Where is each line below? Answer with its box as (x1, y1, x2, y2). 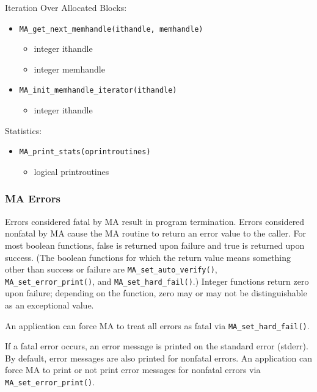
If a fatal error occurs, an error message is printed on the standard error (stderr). (5, 340, 308, 352)
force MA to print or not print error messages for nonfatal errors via (5, 363, 261, 376)
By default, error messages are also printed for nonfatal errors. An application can (5, 351, 313, 364)
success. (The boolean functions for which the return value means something (5, 251, 291, 263)
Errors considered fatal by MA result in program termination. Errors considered (5, 215, 305, 227)
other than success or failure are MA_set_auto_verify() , (5, 263, 217, 276)
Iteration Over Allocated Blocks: (5, 1, 127, 13)
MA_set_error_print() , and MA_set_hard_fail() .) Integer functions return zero (5, 274, 309, 287)
